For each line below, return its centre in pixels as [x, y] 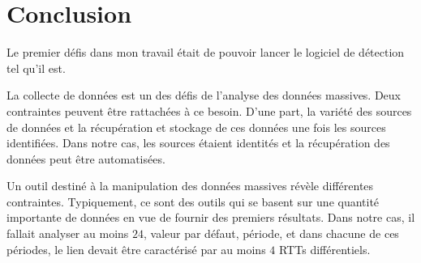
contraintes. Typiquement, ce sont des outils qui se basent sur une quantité [193, 201]
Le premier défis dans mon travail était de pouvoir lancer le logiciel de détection [206, 52]
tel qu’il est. [36, 68]
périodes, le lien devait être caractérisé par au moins [136, 249]
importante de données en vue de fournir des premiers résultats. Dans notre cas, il [211, 217]
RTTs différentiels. [325, 249]
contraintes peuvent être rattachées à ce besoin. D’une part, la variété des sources [209, 110]
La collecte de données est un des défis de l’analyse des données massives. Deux [204, 95]
